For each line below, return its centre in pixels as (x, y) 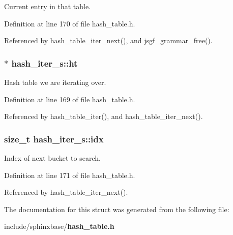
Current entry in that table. (48, 6)
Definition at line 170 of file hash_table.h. (70, 23)
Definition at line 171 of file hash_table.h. (70, 175)
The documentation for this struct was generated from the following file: (117, 209)
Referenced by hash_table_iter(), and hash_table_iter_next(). (104, 116)
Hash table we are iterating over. (55, 82)
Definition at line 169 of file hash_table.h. (70, 99)
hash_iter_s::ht (45, 63)
